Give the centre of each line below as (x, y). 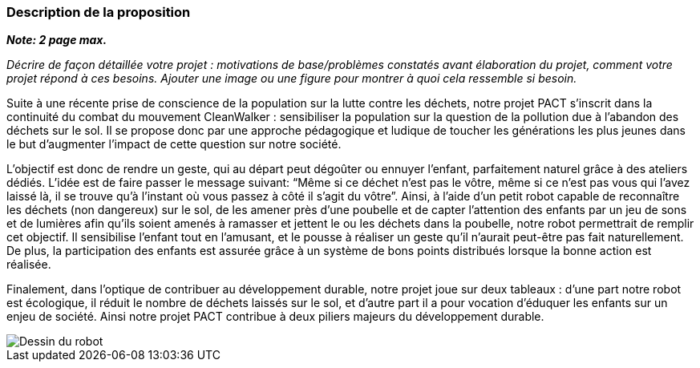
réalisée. (29, 265)
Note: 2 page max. (57, 40)
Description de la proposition (99, 12)
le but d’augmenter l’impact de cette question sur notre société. (174, 144)
